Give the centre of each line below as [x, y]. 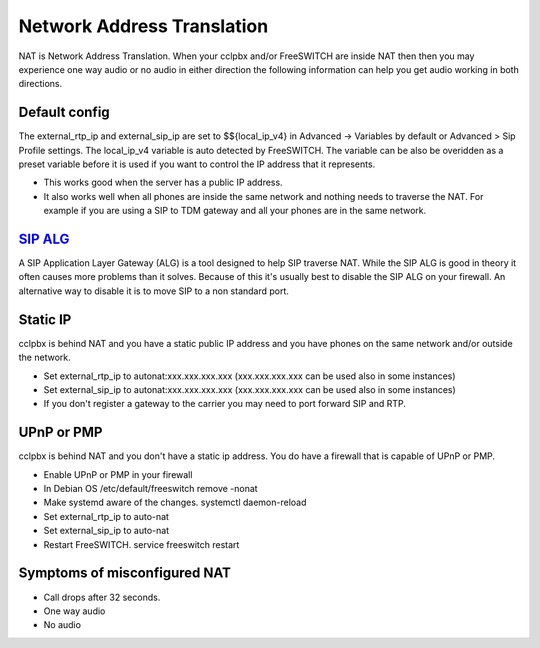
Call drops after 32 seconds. [102, 597]
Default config [64, 112]
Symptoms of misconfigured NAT [125, 573]
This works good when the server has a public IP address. [163, 182]
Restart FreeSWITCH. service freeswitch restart [141, 544]
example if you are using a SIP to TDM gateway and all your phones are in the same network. [235, 211]
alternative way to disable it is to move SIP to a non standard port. [154, 291]
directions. [40, 84]
